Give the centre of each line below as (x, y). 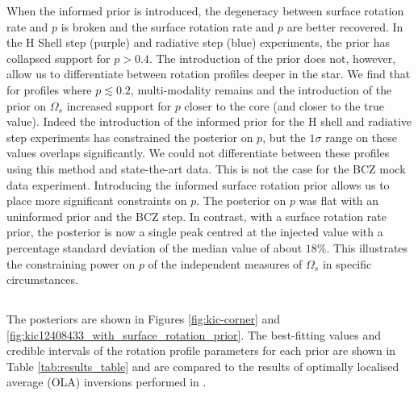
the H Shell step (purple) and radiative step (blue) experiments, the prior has (198, 42)
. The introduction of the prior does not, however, (272, 58)
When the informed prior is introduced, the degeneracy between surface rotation (205, 10)
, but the (284, 137)
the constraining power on (71, 263)
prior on (27, 105)
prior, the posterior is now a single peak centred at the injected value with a (195, 232)
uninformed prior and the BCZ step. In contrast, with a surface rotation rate (196, 216)
